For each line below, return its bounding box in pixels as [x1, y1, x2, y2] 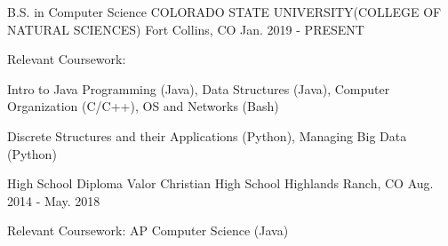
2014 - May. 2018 [7, 191, 100, 210]
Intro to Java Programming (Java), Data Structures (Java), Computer [7, 79, 390, 98]
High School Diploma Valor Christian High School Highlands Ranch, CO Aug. [7, 174, 434, 193]
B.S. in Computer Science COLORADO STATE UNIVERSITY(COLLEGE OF [7, 3, 442, 20]
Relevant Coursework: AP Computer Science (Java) [7, 221, 289, 240]
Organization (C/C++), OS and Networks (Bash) [7, 97, 279, 115]
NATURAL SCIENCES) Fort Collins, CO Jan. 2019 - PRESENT [7, 20, 364, 38]
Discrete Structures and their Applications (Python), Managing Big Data [7, 126, 407, 145]
